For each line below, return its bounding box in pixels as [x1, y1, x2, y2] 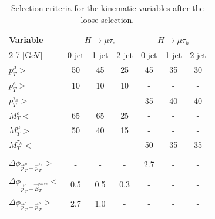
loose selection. [80, 13, 135, 25]
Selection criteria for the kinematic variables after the [11, 2, 204, 14]
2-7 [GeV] [9, 49, 43, 61]
